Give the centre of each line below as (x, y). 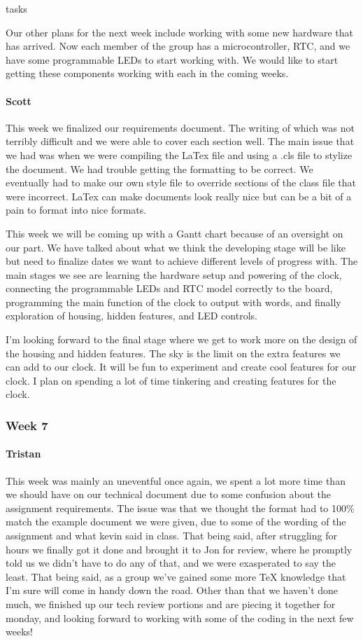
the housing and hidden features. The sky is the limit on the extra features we (173, 353)
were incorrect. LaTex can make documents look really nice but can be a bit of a (179, 196)
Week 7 (27, 425)
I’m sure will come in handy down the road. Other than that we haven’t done (172, 590)
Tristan (23, 454)
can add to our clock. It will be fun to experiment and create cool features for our (181, 367)
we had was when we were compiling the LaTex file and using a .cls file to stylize (179, 154)
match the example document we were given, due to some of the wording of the (176, 522)
